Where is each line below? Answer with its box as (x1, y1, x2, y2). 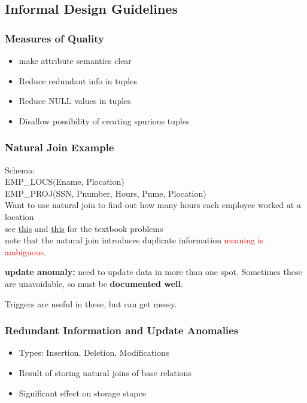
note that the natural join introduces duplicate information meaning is (5, 234, 264, 246)
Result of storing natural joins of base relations (19, 366, 192, 378)
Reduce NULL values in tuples (19, 94, 131, 107)
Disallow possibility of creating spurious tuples (19, 114, 190, 127)
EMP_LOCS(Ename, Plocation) (5, 175, 124, 188)
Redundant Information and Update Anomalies (5, 323, 239, 338)
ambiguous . (5, 245, 46, 258)
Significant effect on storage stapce (19, 386, 146, 399)
